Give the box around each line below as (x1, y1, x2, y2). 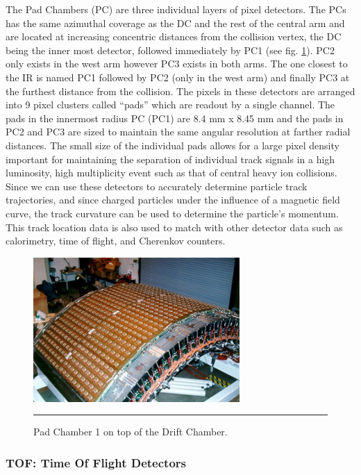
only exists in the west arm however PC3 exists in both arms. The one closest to (6, 56, 348, 71)
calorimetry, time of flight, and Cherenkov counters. (6, 233, 226, 248)
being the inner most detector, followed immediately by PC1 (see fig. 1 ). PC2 (6, 42, 335, 57)
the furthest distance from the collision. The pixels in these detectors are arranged (6, 83, 355, 98)
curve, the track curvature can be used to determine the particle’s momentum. (6, 206, 339, 220)
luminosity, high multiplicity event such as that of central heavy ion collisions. (6, 165, 337, 180)
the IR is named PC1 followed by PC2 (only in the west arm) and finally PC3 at (6, 69, 350, 84)
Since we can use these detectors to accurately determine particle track (6, 178, 308, 193)
